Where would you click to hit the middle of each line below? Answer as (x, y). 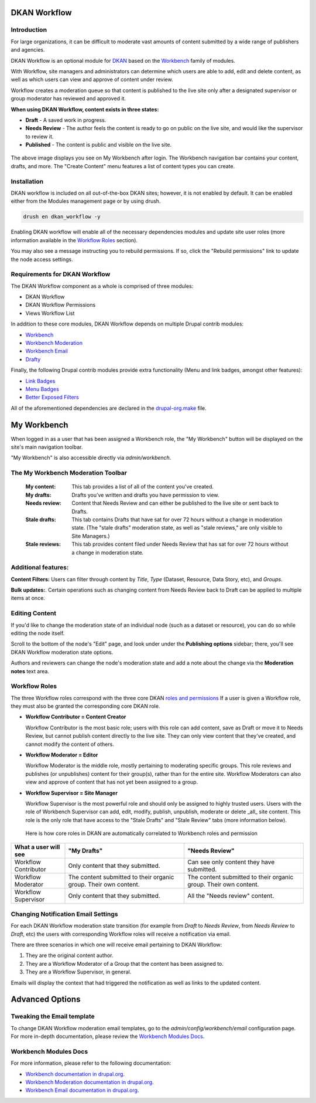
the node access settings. (42, 259)
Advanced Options (46, 1000)
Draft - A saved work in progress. (66, 120)
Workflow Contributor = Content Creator (76, 717)
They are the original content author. (69, 955)
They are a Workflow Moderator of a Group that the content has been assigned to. (124, 963)
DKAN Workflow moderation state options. (62, 652)
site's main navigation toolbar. (47, 447)
